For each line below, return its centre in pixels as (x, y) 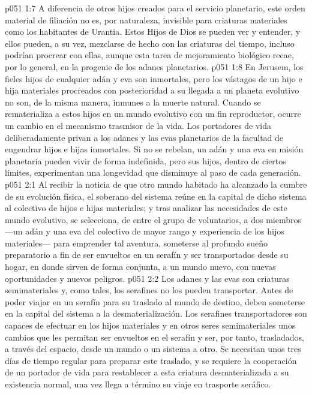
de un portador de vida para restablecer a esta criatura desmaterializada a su (147, 372)
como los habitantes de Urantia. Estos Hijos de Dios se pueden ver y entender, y (153, 31)
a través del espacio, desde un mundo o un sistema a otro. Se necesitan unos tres (153, 349)
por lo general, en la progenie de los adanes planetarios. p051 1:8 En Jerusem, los (154, 66)
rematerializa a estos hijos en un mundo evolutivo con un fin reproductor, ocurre (153, 114)
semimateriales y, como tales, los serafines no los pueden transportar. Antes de (149, 290)
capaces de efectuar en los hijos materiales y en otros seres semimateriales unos (150, 325)
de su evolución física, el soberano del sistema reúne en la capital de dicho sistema (156, 196)
